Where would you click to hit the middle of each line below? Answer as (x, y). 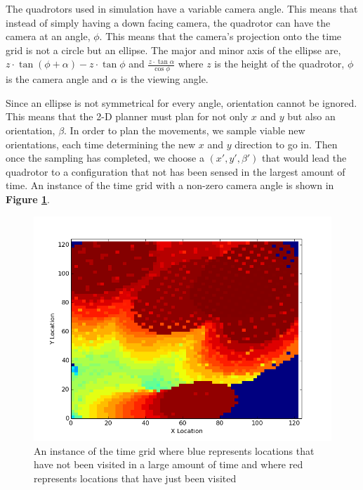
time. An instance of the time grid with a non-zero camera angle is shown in (170, 185)
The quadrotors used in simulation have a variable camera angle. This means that (182, 8)
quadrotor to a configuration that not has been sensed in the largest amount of (176, 171)
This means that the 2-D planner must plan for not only (127, 116)
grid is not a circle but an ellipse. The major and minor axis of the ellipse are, (173, 50)
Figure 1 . (28, 199)
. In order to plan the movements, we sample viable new (185, 130)
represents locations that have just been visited (135, 478)
